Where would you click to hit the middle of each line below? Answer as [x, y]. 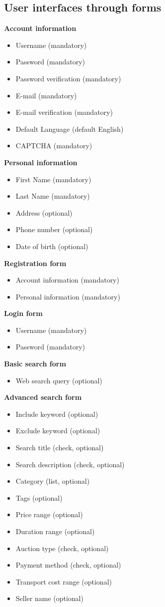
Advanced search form [43, 397]
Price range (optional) [49, 514]
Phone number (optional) [54, 229]
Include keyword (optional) [57, 414]
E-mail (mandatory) [46, 95]
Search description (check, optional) [70, 464]
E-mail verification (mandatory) [64, 112]
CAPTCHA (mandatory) [54, 146]
